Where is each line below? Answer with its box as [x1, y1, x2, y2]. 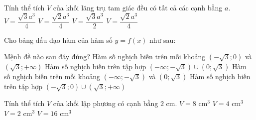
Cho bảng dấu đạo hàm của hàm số [4, 34, 113, 45]
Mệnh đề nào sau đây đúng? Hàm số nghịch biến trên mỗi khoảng [4, 51, 206, 62]
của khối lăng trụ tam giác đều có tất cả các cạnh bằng [53, 2, 223, 12]
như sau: [149, 34, 176, 45]
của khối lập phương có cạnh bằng [53, 98, 158, 109]
